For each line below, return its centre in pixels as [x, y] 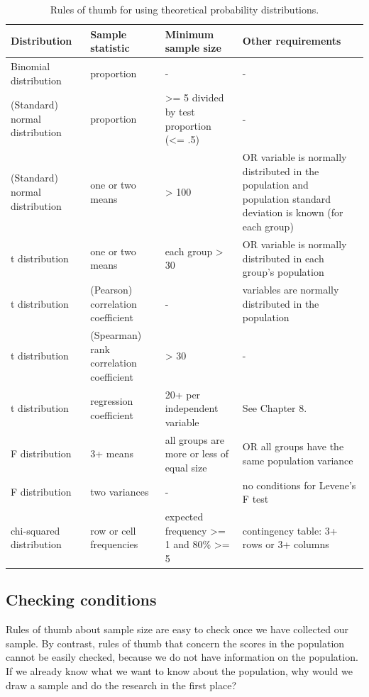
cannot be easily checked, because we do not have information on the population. [182, 657]
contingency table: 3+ [290, 530]
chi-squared [35, 530]
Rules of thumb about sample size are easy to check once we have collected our [177, 629]
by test [180, 112]
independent [192, 408]
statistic [110, 48]
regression [112, 401]
